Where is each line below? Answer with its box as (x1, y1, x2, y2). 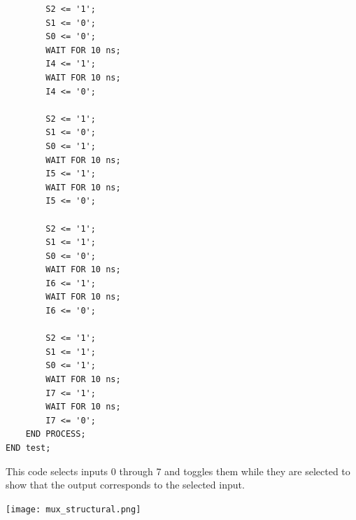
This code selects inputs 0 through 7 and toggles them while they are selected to (6, 463, 350, 478)
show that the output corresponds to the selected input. (6, 477, 245, 492)
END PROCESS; (25, 429, 86, 440)
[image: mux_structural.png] (6, 504, 141, 514)
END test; (6, 443, 51, 453)
